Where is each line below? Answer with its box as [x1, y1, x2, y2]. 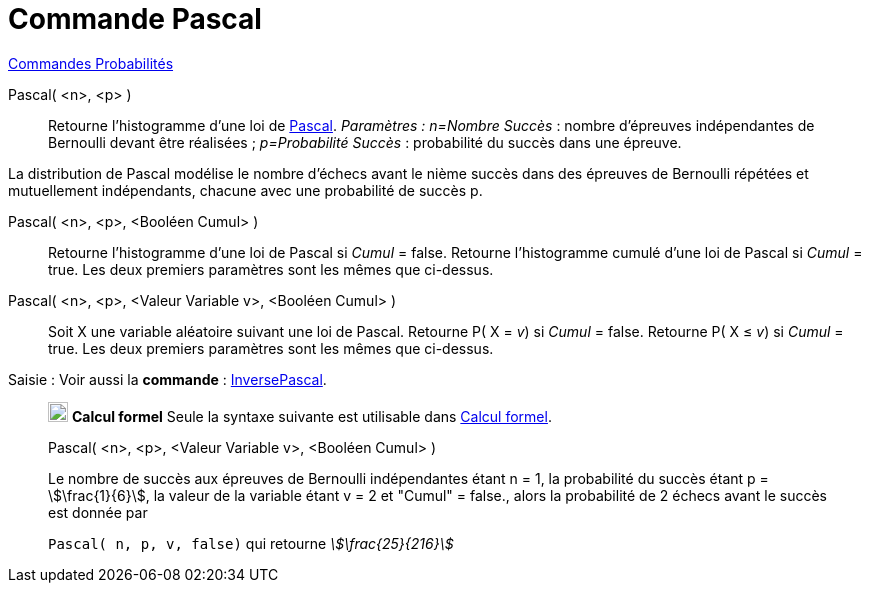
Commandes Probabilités [8, 54, 174, 72]
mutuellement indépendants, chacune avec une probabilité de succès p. [8, 181, 483, 199]
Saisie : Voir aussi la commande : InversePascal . [8, 370, 327, 388]
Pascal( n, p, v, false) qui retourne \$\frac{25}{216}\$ [48, 534, 454, 552]
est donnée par [48, 503, 148, 521]
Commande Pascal [8, 2, 262, 36]
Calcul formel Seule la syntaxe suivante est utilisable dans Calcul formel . [71, 407, 552, 425]
